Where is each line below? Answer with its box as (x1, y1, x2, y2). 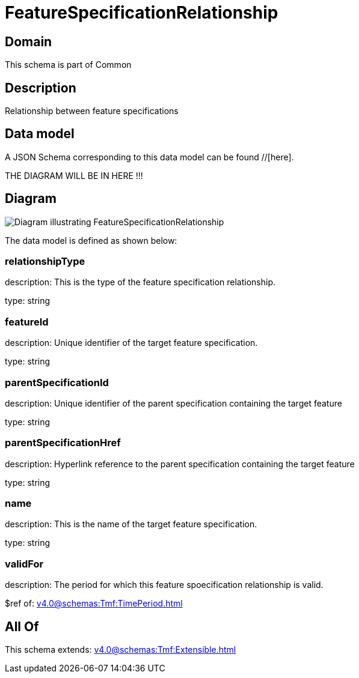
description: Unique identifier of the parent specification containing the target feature (5, 398, 342, 408)
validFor (5, 557, 44, 570)
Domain (5, 34, 52, 49)
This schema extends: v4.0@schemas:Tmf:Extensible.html (5, 644, 236, 655)
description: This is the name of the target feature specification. (5, 519, 257, 530)
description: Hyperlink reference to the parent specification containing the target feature (5, 458, 355, 469)
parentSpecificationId (5, 376, 109, 389)
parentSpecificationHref (5, 437, 121, 449)
